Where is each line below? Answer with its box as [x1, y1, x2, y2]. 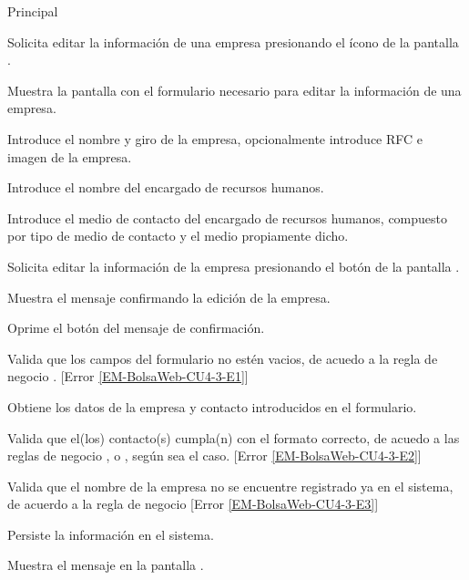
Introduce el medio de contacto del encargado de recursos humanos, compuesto [7, 208, 448, 227]
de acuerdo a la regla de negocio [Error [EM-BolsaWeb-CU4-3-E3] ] [7, 494, 379, 513]
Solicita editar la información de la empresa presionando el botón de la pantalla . [7, 256, 460, 275]
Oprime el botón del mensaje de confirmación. [7, 318, 265, 337]
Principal [7, 2, 58, 20]
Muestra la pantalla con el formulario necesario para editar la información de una [7, 80, 462, 99]
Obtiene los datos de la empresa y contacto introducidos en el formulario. [7, 397, 417, 416]
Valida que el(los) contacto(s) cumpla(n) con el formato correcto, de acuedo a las [7, 428, 460, 447]
